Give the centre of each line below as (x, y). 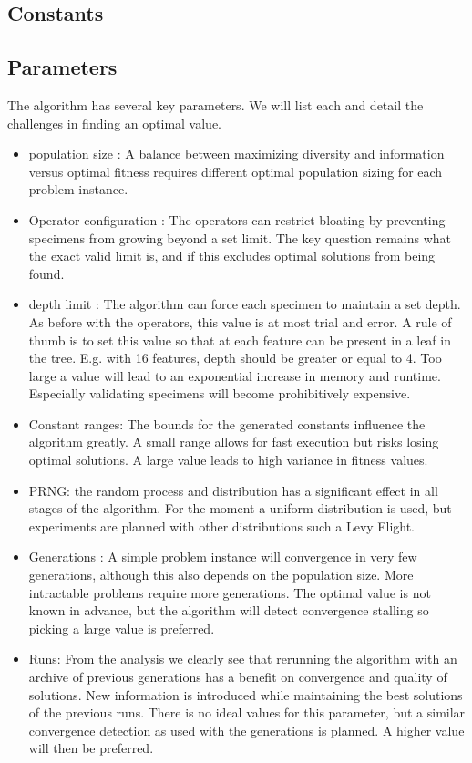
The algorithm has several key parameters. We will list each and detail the (215, 104)
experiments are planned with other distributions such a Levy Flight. (222, 526)
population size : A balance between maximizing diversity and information (236, 154)
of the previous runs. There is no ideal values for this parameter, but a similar (247, 712)
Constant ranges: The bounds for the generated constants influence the (227, 423)
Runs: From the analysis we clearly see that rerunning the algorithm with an (243, 659)
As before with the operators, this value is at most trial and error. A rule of (240, 321)
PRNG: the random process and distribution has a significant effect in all (233, 490)
